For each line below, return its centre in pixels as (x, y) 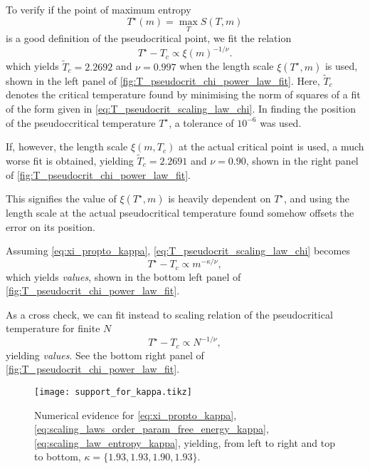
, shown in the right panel (302, 161)
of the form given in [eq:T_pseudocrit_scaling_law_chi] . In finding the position (181, 109)
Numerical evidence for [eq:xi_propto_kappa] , (136, 414)
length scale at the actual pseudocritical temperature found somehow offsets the (180, 213)
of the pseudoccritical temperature (81, 122)
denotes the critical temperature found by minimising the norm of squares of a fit (183, 94)
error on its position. (51, 226)
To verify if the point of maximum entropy (99, 9)
